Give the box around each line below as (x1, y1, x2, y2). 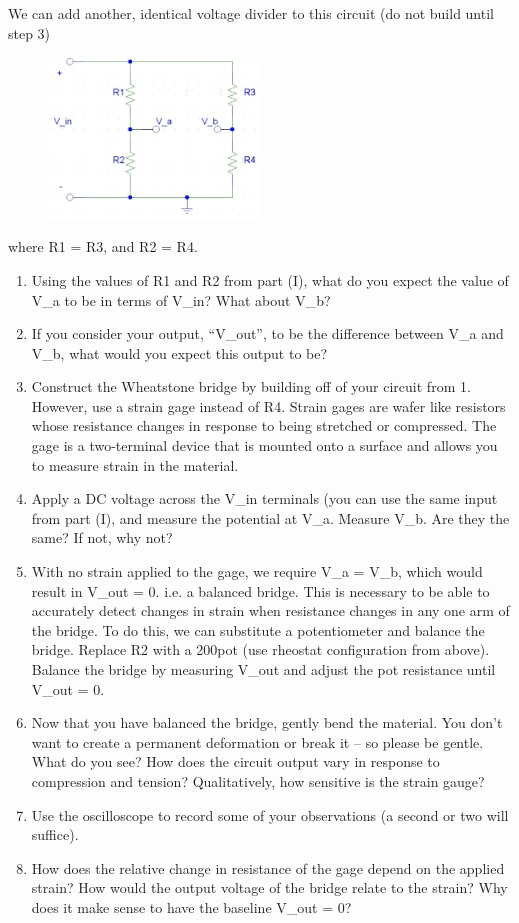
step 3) (8, 22, 51, 43)
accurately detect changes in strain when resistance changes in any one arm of (31, 600, 510, 621)
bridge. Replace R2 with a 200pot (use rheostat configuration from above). (31, 639, 490, 660)
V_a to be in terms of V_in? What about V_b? (31, 289, 331, 310)
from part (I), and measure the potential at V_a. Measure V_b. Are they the (31, 507, 510, 528)
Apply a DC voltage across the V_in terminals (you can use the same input (31, 488, 498, 509)
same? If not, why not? (31, 527, 173, 548)
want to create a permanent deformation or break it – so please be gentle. (31, 731, 484, 752)
